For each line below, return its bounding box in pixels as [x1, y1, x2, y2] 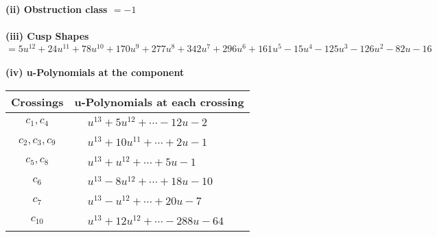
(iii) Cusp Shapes [5, 29, 89, 43]
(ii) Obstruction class [5, 2, 108, 16]
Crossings [11, 94, 64, 110]
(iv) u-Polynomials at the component [5, 65, 185, 79]
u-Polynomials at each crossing [74, 94, 244, 110]
